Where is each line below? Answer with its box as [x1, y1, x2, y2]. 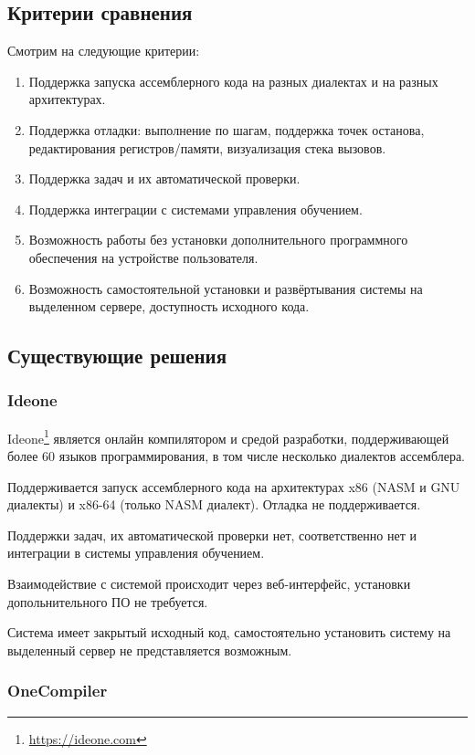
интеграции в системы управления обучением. [7, 543, 265, 562]
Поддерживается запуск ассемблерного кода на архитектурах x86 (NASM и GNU [7, 477, 460, 496]
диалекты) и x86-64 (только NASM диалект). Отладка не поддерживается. [7, 495, 421, 514]
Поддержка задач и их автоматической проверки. [28, 169, 301, 188]
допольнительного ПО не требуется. [7, 592, 208, 611]
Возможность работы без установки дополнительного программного [28, 230, 408, 249]
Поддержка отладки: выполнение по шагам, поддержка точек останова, [28, 120, 425, 139]
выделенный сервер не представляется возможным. [7, 640, 292, 659]
